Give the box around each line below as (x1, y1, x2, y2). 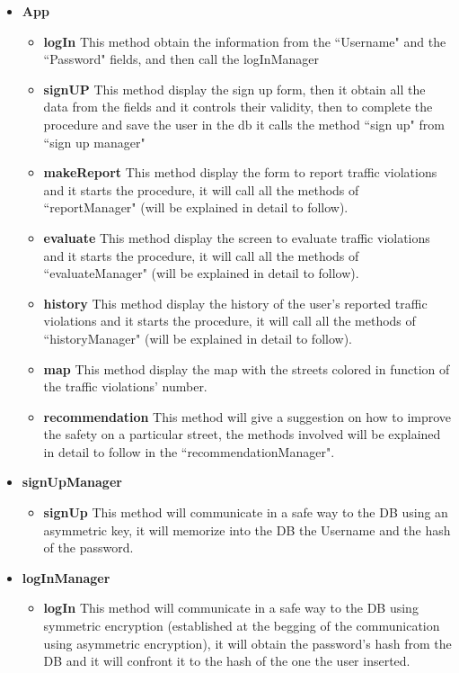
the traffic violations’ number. (43, 377, 207, 396)
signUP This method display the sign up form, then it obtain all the (43, 79, 426, 98)
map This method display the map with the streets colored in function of (43, 359, 450, 378)
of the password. (43, 538, 134, 557)
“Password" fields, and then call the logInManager (43, 49, 319, 68)
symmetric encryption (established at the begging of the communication (43, 616, 440, 635)
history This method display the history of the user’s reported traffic (43, 293, 428, 312)
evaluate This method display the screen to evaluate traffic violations (43, 228, 430, 247)
